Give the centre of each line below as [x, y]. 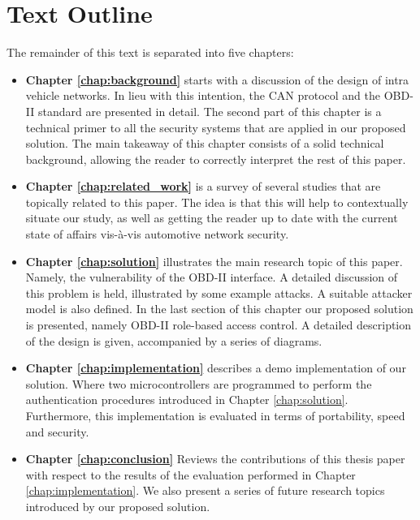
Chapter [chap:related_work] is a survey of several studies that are [203, 186]
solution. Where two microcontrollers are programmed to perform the [199, 383]
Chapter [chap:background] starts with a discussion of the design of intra [217, 79]
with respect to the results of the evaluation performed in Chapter [191, 474]
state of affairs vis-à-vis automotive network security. [157, 234]
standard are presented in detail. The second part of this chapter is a [210, 111]
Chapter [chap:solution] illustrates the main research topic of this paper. [214, 261]
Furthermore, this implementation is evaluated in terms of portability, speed [215, 415]
